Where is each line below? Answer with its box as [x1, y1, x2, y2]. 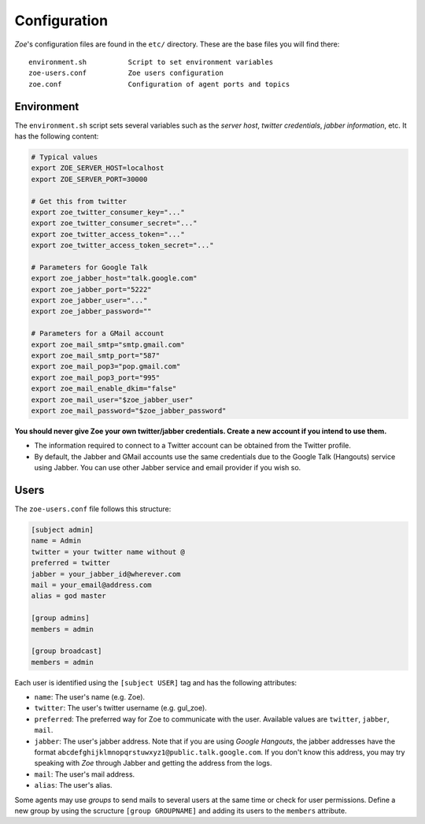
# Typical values [31, 153, 98, 161]
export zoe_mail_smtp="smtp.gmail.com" [31, 340, 185, 349]
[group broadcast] [31, 647, 102, 655]
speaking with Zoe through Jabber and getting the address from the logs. [34, 759, 272, 768]
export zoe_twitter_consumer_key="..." [31, 207, 185, 217]
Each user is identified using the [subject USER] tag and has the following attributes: [14, 677, 297, 687]
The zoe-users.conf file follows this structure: [14, 504, 172, 514]
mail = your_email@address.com [31, 580, 153, 589]
